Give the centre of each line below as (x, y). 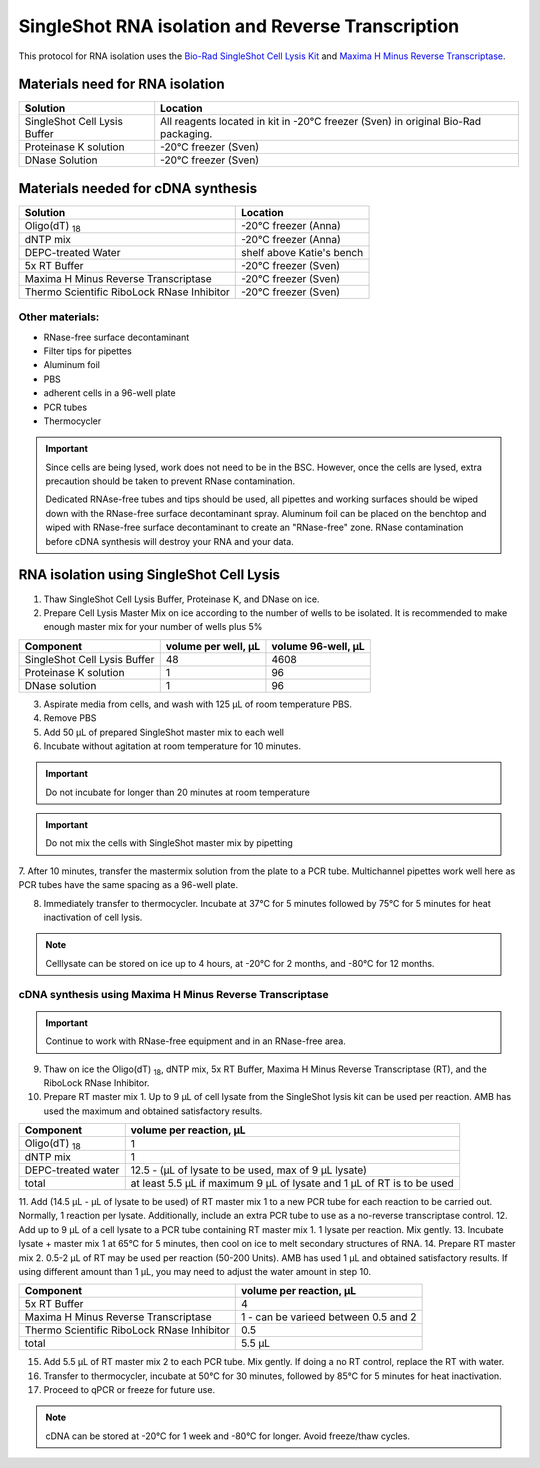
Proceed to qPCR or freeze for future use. (129, 1390)
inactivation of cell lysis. (93, 917)
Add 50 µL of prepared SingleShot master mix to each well (164, 732)
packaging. (186, 134)
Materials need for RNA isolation (121, 84)
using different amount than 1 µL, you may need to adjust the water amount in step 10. (195, 1271)
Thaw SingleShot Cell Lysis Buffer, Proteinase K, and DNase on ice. (181, 599)
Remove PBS (70, 718)
